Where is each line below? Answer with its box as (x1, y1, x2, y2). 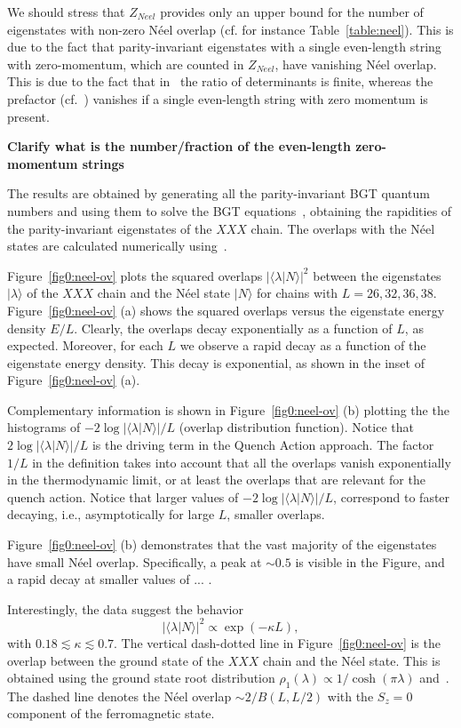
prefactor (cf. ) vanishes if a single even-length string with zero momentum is (7, 89, 428, 108)
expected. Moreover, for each (7, 336, 163, 355)
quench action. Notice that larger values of (7, 487, 239, 506)
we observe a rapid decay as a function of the (179, 336, 426, 355)
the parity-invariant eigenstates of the (7, 219, 212, 237)
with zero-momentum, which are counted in (7, 54, 244, 73)
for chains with (257, 284, 338, 302)
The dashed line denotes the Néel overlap (7, 686, 232, 705)
